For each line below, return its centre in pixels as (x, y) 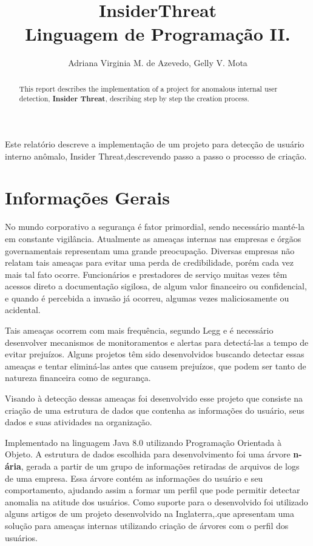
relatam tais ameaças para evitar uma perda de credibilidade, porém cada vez (149, 262)
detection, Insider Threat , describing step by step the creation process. (134, 99)
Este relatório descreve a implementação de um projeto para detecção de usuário (155, 144)
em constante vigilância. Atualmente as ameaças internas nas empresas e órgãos (153, 238)
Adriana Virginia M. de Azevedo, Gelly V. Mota (158, 63)
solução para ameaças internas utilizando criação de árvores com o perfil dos (147, 525)
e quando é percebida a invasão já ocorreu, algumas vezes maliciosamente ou (147, 298)
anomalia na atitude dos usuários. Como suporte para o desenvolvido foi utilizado (156, 501)
